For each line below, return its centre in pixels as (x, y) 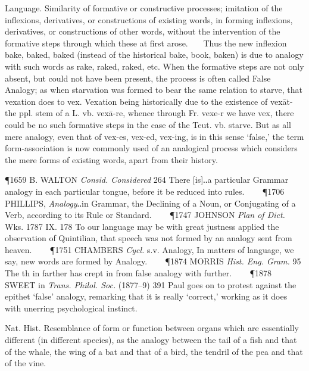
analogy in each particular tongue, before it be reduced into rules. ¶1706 (145, 191)
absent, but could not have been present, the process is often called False (138, 78)
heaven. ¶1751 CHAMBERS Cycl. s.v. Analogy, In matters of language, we (149, 249)
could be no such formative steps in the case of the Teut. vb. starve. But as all (148, 124)
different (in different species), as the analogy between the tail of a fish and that (151, 340)
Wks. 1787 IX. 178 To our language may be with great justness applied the (142, 226)
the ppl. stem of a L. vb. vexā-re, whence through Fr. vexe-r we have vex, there (149, 113)
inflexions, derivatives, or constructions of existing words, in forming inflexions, (149, 19)
